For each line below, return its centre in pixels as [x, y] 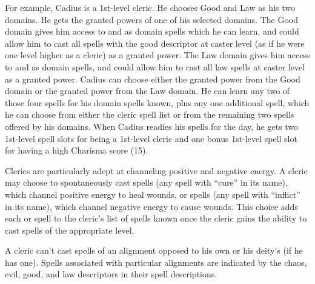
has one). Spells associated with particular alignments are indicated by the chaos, [156, 262]
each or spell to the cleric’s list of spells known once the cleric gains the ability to [156, 218]
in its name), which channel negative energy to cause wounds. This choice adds [151, 206]
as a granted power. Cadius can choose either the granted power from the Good [153, 79]
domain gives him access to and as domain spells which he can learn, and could [152, 31]
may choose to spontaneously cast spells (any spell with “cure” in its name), [146, 182]
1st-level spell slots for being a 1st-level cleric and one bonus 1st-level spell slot [151, 138]
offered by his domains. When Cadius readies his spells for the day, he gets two [152, 126]
